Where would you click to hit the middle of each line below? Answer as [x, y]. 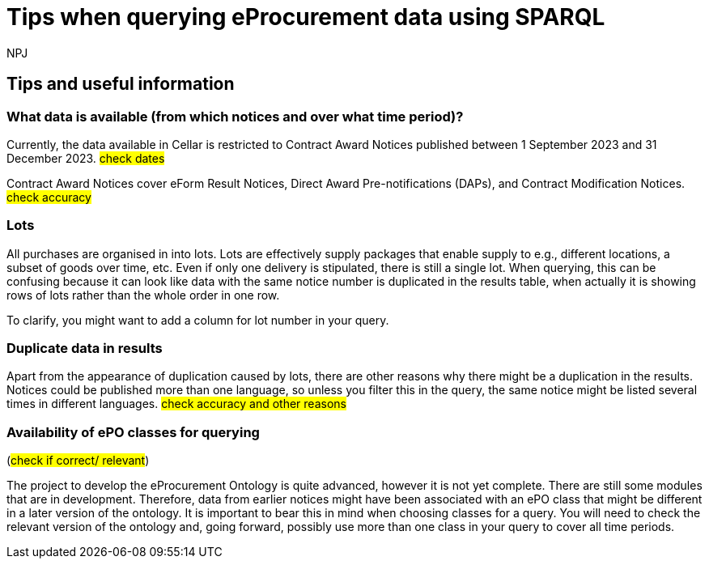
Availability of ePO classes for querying [133, 432]
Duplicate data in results [85, 348]
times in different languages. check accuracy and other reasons [176, 404]
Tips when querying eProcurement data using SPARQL [306, 17]
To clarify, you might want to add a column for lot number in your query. [198, 320]
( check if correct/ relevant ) [78, 461]
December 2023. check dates [86, 158]
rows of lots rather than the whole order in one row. [143, 295]
